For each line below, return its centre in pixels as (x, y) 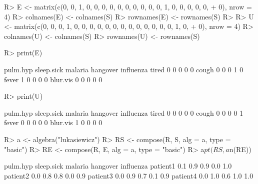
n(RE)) (240, 149)
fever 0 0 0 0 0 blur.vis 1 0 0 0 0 (53, 122)
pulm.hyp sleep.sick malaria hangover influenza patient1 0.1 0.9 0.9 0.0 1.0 (118, 166)
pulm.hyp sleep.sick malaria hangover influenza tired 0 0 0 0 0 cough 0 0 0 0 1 (124, 112)
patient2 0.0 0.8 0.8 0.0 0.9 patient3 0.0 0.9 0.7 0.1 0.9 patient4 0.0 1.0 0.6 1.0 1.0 (129, 175)
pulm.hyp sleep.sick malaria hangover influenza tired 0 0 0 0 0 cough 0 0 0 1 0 (124, 69)
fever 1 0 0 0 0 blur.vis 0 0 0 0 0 (53, 79)
